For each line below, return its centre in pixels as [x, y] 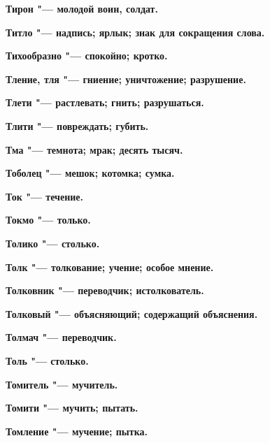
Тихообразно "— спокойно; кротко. [87, 56]
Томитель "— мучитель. [62, 384]
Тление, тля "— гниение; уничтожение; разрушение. [126, 79]
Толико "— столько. [53, 243]
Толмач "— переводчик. [61, 337]
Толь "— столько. [47, 360]
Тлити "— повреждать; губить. [77, 125]
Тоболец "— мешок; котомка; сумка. [90, 173]
